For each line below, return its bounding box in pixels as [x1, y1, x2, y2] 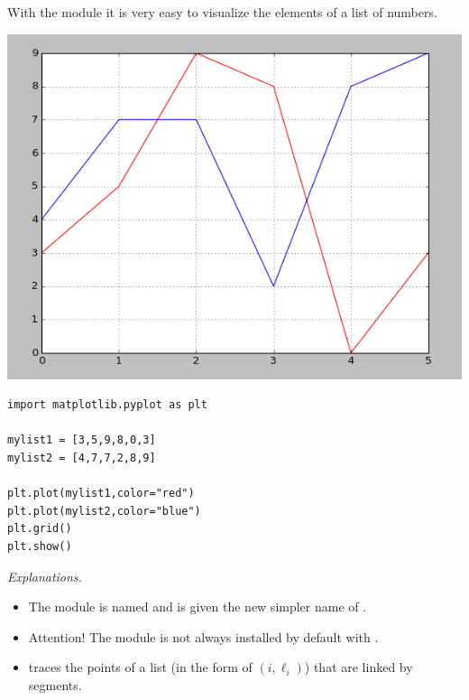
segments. [28, 676, 82, 694]
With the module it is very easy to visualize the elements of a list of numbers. [7, 3, 437, 21]
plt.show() [7, 540, 72, 554]
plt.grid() [7, 522, 72, 536]
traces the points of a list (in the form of [28, 658, 253, 677]
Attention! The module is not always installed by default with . [28, 627, 379, 646]
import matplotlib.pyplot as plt [7, 398, 207, 412]
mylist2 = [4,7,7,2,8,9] [7, 452, 156, 465]
